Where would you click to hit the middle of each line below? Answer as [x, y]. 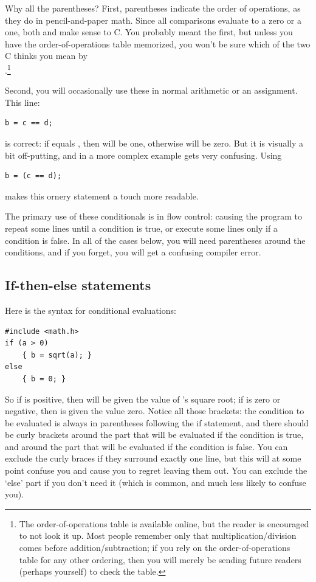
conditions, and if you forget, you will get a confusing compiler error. [133, 252]
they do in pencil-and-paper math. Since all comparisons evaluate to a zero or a [153, 20]
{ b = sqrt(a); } [57, 355]
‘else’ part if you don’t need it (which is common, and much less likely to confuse [156, 482]
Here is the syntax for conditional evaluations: [91, 310]
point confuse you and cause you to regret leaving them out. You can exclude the [156, 470]
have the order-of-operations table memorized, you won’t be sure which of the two [158, 43]
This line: [22, 102]
